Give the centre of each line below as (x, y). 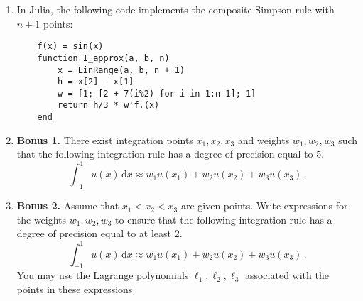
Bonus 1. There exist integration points (105, 139)
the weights (42, 219)
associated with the (287, 275)
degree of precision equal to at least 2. (99, 233)
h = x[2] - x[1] (96, 82)
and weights (264, 139)
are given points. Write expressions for (264, 206)
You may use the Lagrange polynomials (103, 275)
